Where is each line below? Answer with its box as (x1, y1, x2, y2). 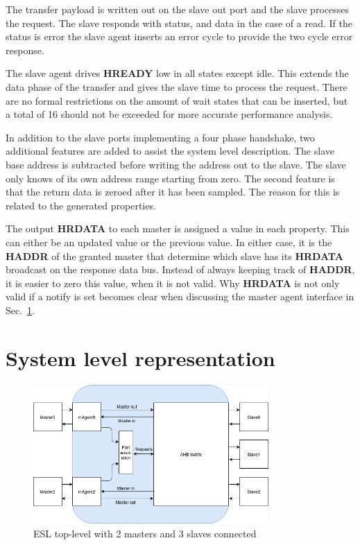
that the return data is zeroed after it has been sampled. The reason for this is (6, 184, 340, 199)
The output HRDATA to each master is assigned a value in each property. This (6, 221, 350, 236)
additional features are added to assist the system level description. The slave (6, 144, 334, 158)
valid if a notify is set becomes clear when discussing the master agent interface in (6, 289, 354, 304)
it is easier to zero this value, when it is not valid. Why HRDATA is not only (6, 275, 340, 290)
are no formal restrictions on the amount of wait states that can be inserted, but (6, 93, 348, 107)
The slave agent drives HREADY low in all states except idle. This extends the (6, 66, 349, 80)
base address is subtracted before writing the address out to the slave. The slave (6, 157, 346, 171)
